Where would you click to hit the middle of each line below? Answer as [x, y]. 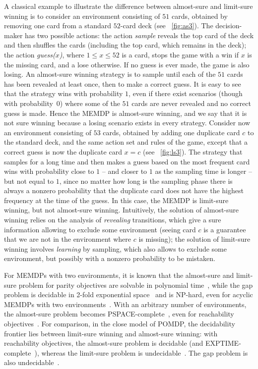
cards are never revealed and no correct [191, 103]
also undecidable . [32, 362]
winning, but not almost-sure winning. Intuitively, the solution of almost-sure [122, 210]
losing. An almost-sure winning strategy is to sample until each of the [110, 74]
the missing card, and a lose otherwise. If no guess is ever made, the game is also [127, 64]
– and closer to [125, 171]
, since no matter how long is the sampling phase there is [146, 181]
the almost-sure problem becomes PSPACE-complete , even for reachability [119, 314]
